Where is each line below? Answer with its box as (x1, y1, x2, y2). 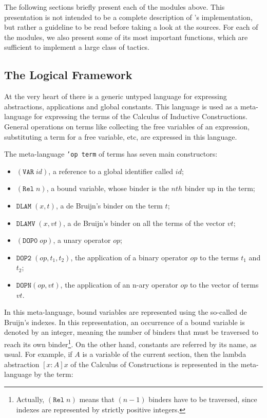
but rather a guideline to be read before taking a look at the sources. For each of (4, 22, 258, 32)
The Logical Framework (4, 67, 132, 83)
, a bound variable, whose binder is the (46, 183, 169, 194)
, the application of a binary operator (70, 252, 188, 262)
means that (79, 393, 115, 404)
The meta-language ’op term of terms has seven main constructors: (4, 148, 218, 159)
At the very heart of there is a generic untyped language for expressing (4, 91, 227, 102)
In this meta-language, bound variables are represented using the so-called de (4, 307, 247, 317)
